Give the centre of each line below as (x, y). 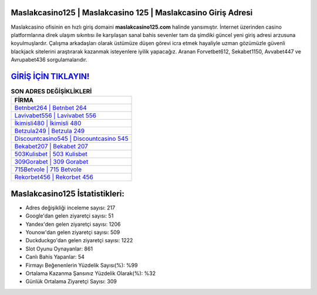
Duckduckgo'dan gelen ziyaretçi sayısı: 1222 (79, 240)
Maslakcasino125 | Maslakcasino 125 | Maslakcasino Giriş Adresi (132, 13)
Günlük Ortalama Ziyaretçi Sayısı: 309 (71, 282)
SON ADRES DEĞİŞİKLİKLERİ (51, 91)
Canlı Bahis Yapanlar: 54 (55, 257)
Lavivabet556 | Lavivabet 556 (55, 116)
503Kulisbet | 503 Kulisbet (51, 154)
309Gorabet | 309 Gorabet (51, 162)
